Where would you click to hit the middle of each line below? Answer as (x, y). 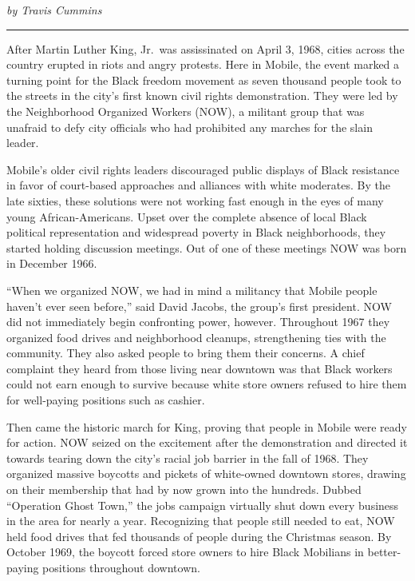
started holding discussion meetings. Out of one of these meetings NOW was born (207, 247)
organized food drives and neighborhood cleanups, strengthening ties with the (196, 337)
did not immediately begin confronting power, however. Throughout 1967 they (198, 322)
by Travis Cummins (54, 10)
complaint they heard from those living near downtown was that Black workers (200, 368)
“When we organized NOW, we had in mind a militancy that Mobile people (192, 290)
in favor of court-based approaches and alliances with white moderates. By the (198, 185)
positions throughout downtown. (121, 567)
